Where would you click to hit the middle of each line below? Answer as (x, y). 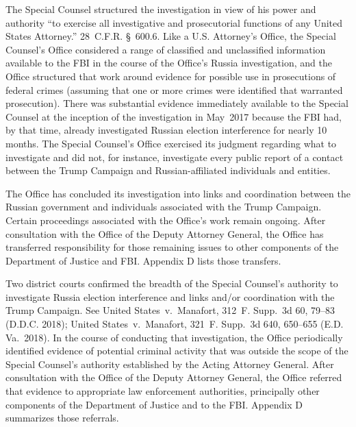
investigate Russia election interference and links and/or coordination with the (170, 296)
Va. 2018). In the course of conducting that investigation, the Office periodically (174, 337)
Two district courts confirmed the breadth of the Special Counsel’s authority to (172, 283)
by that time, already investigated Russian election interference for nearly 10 (166, 130)
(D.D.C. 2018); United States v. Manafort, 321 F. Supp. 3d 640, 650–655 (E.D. (175, 324)
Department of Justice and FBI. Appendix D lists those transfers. (143, 260)
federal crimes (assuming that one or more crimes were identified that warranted (174, 89)
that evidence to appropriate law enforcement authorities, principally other (163, 391)
